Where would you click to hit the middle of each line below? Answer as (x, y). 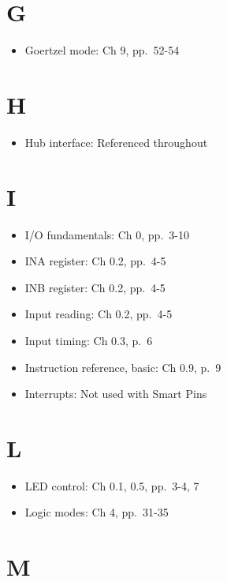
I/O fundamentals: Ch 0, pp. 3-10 (107, 234)
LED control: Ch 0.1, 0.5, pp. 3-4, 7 (112, 485)
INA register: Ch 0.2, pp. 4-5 (95, 261)
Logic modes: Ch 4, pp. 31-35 (97, 512)
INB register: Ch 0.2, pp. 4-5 (95, 287)
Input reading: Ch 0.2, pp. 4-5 (99, 314)
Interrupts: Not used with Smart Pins (116, 394)
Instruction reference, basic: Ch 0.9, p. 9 (123, 367)
